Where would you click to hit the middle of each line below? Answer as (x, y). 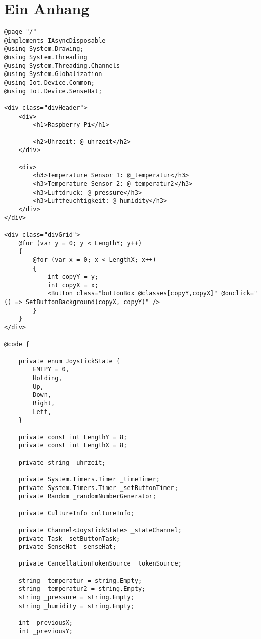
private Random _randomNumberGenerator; (87, 496)
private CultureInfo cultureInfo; (76, 513)
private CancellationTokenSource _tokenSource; (100, 564)
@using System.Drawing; (44, 49)
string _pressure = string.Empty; (76, 598)
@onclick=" (240, 294)
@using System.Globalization (53, 74)
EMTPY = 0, (51, 370)
